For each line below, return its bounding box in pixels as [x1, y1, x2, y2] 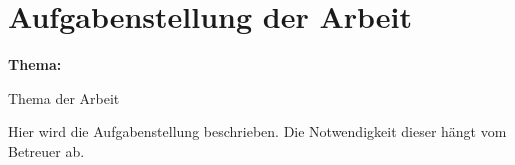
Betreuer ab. [8, 140, 85, 161]
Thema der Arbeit [8, 87, 120, 108]
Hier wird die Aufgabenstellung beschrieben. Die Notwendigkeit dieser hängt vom [8, 121, 507, 142]
